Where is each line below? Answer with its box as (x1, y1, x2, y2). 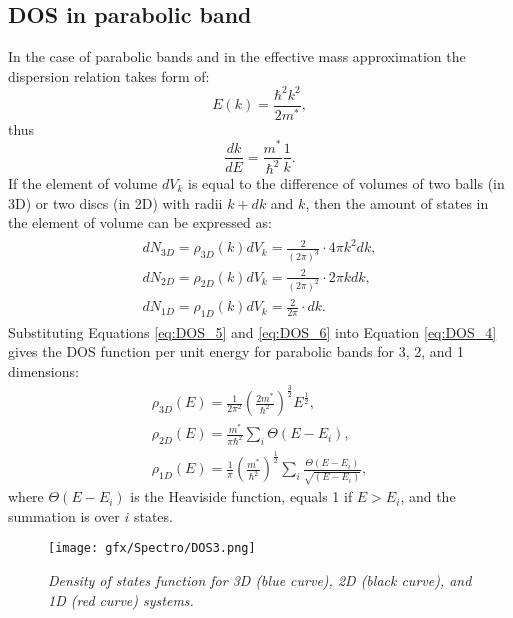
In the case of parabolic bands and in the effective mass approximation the (8, 46, 466, 67)
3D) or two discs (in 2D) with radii (8, 192, 223, 213)
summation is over (8, 505, 120, 526)
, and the (400, 486, 456, 507)
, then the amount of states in (305, 192, 489, 213)
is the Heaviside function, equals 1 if (130, 486, 353, 507)
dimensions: (8, 361, 79, 382)
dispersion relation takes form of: (8, 65, 210, 86)
